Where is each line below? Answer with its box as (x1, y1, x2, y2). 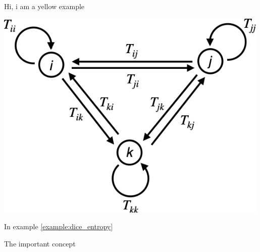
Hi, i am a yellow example (4, 1, 85, 11)
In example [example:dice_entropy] (4, 221, 113, 232)
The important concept (4, 238, 76, 248)
